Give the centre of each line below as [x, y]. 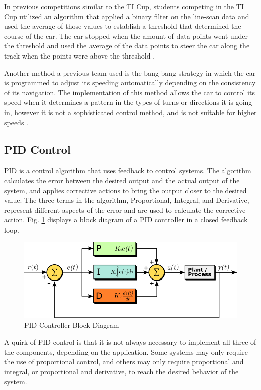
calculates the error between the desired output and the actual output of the [122, 180]
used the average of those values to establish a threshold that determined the [123, 26]
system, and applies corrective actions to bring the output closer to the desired [125, 190]
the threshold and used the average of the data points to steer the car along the [127, 46]
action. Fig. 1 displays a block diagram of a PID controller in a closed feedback [126, 220]
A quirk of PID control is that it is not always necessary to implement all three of [130, 342]
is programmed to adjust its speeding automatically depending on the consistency [130, 82]
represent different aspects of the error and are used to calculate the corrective [125, 210]
